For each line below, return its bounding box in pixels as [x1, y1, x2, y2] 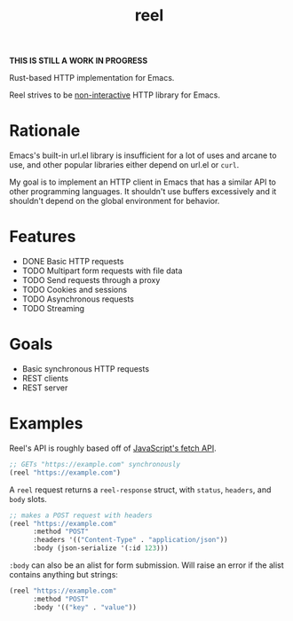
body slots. [9, 493, 47, 504]
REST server [21, 382, 68, 393]
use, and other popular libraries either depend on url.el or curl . [9, 160, 240, 170]
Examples [9, 413, 83, 434]
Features [9, 227, 76, 247]
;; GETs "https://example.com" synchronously [9, 460, 180, 468]
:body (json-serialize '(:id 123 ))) [32, 544, 169, 553]
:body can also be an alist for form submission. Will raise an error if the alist [9, 560, 284, 570]
